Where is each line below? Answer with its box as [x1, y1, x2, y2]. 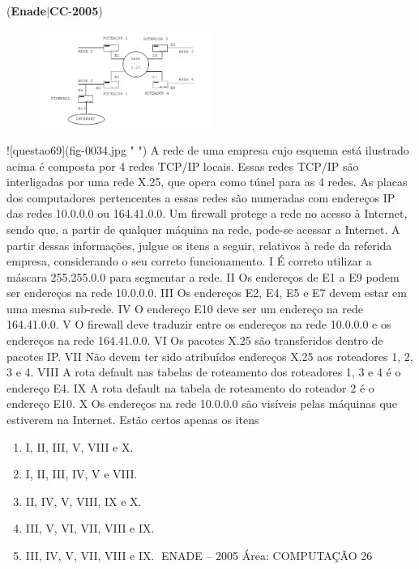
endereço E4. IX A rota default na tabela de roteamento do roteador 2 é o [6, 379, 374, 396]
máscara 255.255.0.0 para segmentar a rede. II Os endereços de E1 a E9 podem [6, 268, 400, 285]
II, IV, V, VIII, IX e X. [25, 492, 142, 509]
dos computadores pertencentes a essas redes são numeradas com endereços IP [6, 189, 395, 206]
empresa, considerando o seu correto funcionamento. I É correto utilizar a [6, 253, 372, 270]
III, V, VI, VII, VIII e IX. [25, 520, 155, 537]
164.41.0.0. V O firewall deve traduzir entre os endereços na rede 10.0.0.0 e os [6, 316, 391, 333]
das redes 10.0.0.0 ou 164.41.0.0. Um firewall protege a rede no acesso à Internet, [6, 205, 408, 222]
